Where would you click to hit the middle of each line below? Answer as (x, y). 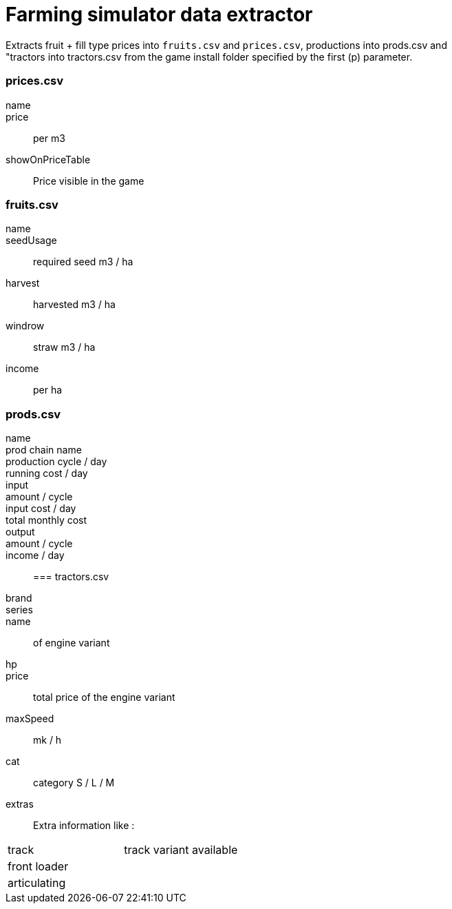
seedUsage (31, 241)
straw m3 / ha (64, 347)
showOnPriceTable (48, 159)
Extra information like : (84, 825)
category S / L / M (74, 783)
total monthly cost (46, 520)
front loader (38, 866)
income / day (35, 555)
